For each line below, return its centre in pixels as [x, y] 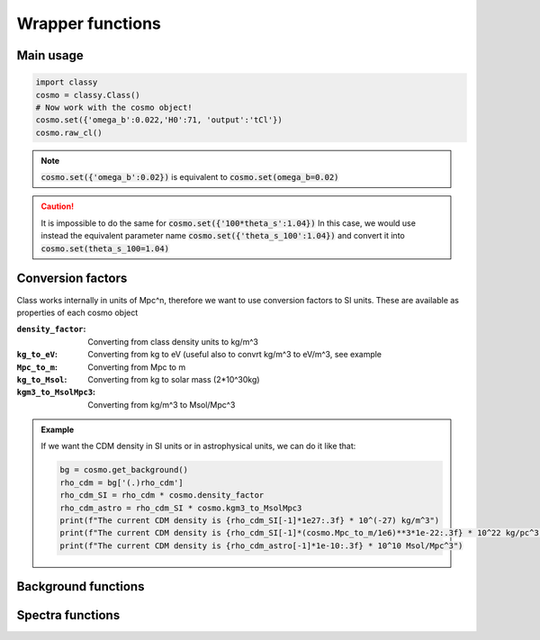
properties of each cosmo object [77, 312]
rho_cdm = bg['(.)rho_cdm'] [121, 482]
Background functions [81, 586]
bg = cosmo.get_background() [124, 470]
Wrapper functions [89, 23]
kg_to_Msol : [42, 379]
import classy [67, 82]
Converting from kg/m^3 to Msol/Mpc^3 [162, 404]
